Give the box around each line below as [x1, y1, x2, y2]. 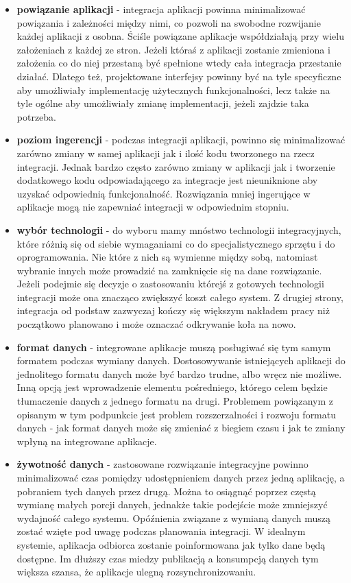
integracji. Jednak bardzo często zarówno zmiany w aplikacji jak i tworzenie [16, 159, 335, 174]
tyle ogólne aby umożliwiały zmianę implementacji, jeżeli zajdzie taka [16, 96, 309, 110]
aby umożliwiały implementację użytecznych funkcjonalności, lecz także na [16, 82, 330, 97]
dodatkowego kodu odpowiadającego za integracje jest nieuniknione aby [16, 173, 318, 187]
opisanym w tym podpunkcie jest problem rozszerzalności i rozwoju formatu [16, 407, 337, 421]
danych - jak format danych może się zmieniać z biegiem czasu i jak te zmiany [16, 420, 346, 435]
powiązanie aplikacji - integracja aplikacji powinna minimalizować [16, 2, 306, 16]
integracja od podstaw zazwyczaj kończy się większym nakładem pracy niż [16, 303, 330, 318]
